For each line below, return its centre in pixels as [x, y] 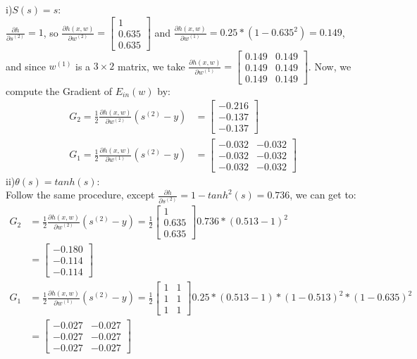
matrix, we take [151, 66]
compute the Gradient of [59, 90]
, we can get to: [323, 195]
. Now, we [330, 66]
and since [26, 66]
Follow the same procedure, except [80, 195]
